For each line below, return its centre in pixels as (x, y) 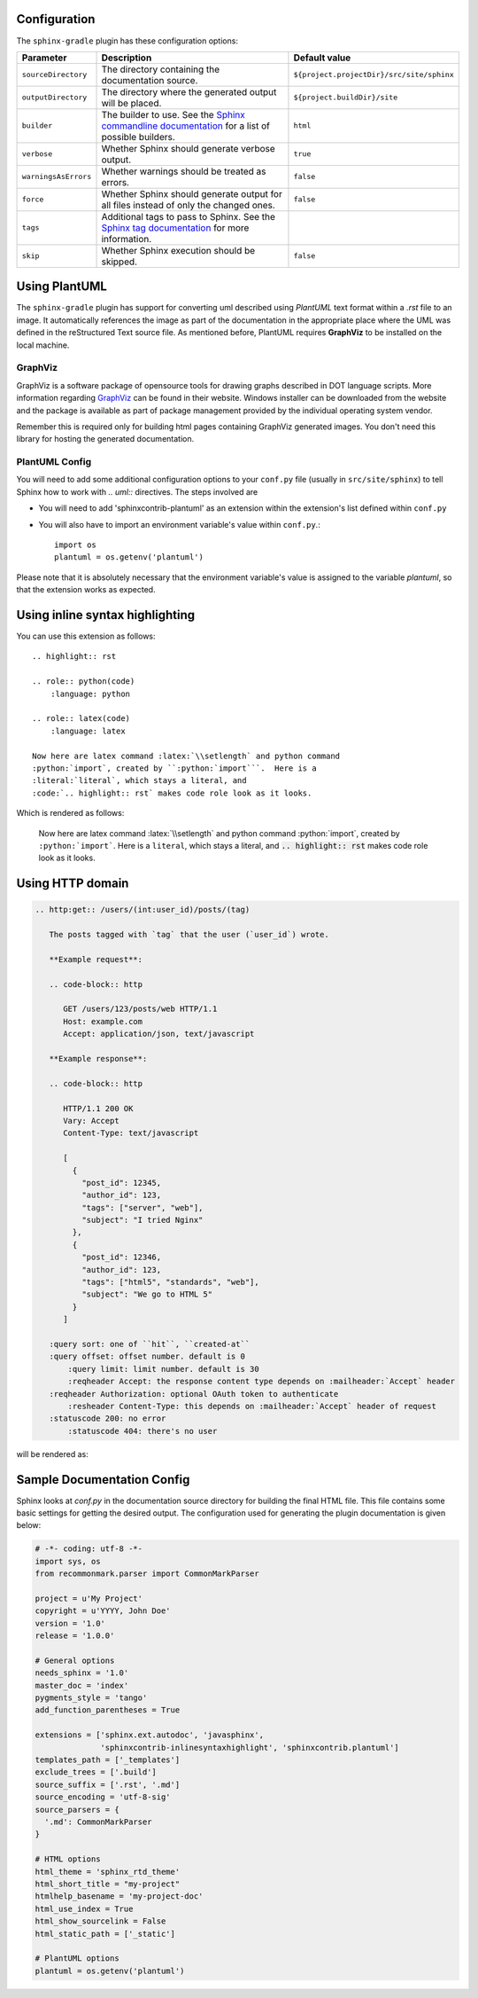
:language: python (90, 693)
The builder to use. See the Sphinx (173, 114)
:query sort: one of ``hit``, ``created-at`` (150, 1344)
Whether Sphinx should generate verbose (189, 148)
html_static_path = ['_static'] (105, 1934)
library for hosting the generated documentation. (105, 439)
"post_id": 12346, (121, 1258)
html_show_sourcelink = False (100, 1921)
